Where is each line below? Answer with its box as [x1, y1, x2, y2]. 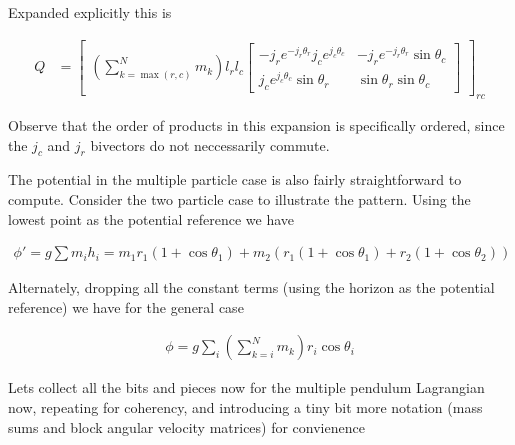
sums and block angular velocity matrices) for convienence [8, 416, 365, 437]
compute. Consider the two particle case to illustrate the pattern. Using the [8, 189, 471, 209]
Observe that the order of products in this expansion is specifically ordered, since [8, 115, 505, 136]
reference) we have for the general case [8, 296, 244, 317]
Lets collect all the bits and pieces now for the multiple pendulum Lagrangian [8, 377, 485, 398]
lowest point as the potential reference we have [8, 208, 295, 229]
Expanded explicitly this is [8, 2, 172, 22]
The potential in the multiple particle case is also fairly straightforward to [8, 169, 462, 190]
